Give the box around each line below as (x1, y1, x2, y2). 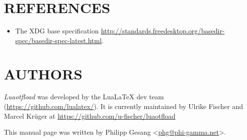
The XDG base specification (15, 26, 99, 36)
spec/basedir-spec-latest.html (15, 35, 102, 45)
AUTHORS (4, 63, 83, 83)
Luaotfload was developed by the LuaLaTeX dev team (4, 92, 164, 102)
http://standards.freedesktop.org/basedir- (101, 26, 225, 36)
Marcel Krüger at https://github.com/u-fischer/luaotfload (4, 110, 176, 121)
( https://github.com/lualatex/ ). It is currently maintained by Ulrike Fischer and (4, 101, 243, 111)
